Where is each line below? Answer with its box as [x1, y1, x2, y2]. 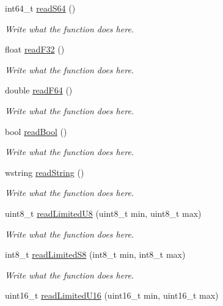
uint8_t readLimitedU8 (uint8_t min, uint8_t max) [5, 206, 202, 219]
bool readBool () [5, 125, 67, 137]
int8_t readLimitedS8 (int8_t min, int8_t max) [5, 248, 186, 261]
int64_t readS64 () [5, 2, 76, 14]
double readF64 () [5, 84, 73, 97]
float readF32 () [5, 43, 65, 56]
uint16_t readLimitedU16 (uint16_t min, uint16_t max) [5, 289, 219, 302]
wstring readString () [5, 166, 84, 178]
